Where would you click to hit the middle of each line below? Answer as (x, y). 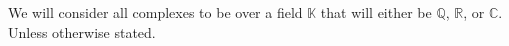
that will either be (376, 12)
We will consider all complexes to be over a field (155, 12)
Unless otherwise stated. (82, 31)
